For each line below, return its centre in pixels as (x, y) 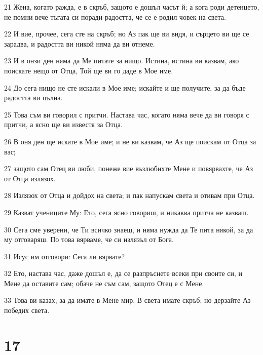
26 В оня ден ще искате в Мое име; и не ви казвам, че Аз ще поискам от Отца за (130, 141)
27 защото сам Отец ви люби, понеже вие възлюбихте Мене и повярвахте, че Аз (129, 168)
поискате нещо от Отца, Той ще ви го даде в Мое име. (89, 70)
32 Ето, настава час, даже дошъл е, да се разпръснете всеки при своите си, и (123, 273)
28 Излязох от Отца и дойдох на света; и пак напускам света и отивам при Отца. (129, 195)
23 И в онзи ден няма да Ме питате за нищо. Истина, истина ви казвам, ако (122, 61)
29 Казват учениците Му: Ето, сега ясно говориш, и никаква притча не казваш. (126, 212)
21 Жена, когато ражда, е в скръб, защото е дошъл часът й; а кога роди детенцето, (132, 7)
